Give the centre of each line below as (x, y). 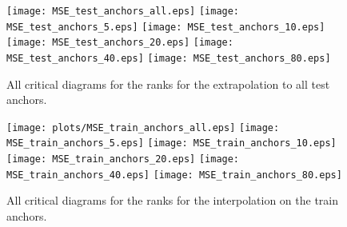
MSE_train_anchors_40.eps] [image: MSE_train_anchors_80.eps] (174, 175)
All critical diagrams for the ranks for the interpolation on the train (173, 200)
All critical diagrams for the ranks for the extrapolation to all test (168, 84)
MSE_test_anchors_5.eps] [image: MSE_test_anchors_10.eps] (166, 27)
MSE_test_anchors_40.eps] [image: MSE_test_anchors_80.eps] (169, 58)
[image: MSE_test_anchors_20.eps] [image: (120, 43)
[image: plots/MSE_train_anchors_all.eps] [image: (143, 127)
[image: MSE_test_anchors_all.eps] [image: (123, 11)
